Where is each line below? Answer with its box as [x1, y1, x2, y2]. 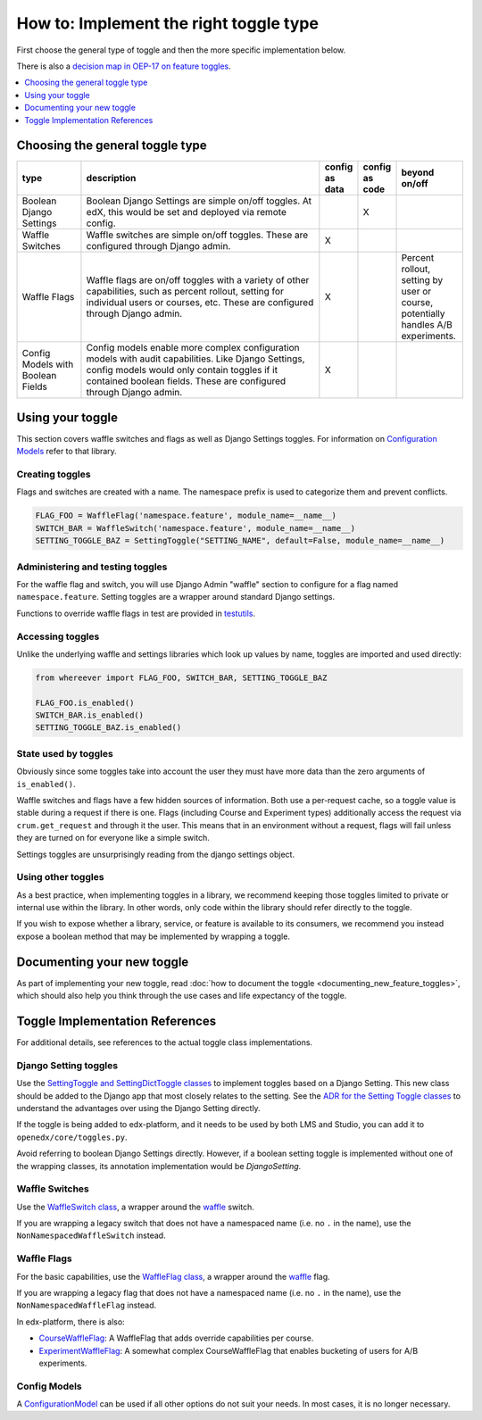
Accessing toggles [16, 630, 100, 643]
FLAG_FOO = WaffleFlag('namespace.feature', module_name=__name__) [35, 511, 337, 521]
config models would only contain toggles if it [86, 364, 278, 377]
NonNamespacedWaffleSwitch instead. [16, 1230, 166, 1241]
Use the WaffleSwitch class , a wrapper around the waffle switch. [16, 1201, 254, 1212]
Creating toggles [16, 469, 91, 481]
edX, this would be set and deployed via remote [86, 206, 287, 219]
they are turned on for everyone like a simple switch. [16, 833, 210, 843]
